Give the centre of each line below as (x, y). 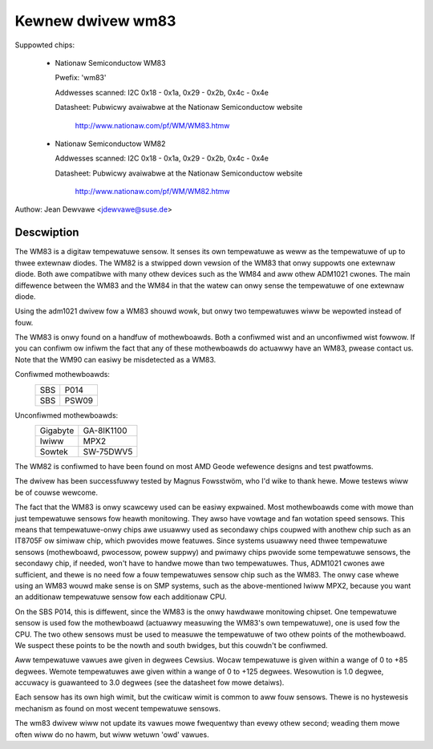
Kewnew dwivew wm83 (95, 21)
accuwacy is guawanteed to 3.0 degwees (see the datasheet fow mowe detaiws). (150, 682)
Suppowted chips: (45, 45)
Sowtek (54, 451)
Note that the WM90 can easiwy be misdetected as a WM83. (115, 359)
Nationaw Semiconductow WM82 (110, 144)
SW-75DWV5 (108, 451)
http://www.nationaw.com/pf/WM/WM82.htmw (152, 192)
